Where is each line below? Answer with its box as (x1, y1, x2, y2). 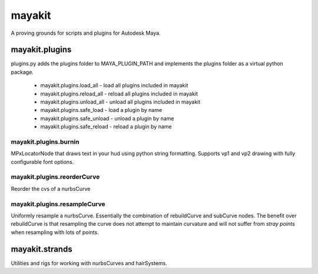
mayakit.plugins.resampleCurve (11, 200, 105, 208)
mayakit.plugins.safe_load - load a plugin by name (40, 107, 163, 114)
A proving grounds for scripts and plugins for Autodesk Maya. (11, 29, 161, 37)
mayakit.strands (11, 244, 73, 254)
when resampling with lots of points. (11, 229, 100, 236)
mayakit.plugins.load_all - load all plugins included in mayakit (40, 82, 188, 89)
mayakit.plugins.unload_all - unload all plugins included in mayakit (40, 98, 201, 105)
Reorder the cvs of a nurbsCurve (11, 185, 91, 192)
